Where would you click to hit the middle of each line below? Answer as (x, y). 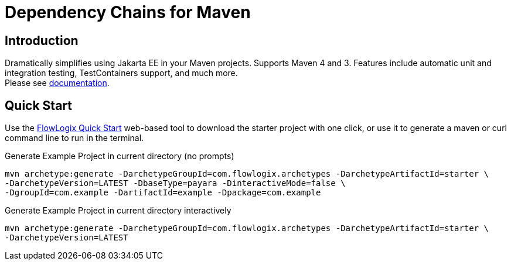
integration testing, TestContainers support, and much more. (121, 73)
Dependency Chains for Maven (128, 12)
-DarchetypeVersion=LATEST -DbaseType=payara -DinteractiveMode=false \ (175, 183)
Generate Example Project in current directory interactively (118, 211)
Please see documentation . (57, 83)
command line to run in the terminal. (74, 138)
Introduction (42, 40)
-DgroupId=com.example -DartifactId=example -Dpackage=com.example (163, 193)
